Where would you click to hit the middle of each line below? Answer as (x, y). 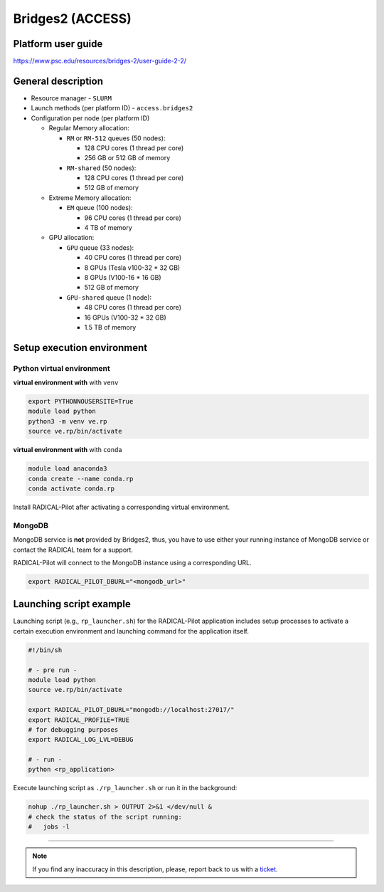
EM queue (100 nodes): (100, 208)
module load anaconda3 (68, 469)
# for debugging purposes (73, 729)
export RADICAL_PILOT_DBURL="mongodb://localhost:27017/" (131, 710)
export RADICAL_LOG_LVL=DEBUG (81, 740)
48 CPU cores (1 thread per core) (133, 308)
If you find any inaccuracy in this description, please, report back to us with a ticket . (155, 869)
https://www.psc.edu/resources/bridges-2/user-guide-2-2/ (100, 61)
